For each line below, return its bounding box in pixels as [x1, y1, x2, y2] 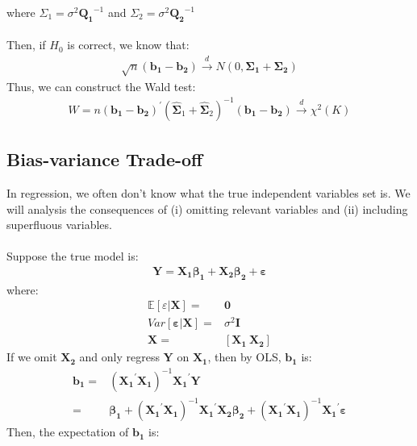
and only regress [79, 348, 160, 365]
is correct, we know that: [67, 36, 190, 53]
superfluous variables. [6, 216, 112, 233]
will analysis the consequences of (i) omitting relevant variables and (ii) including [6, 200, 408, 217]
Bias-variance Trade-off [6, 147, 203, 172]
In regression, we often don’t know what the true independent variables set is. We [6, 184, 411, 201]
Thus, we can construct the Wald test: [6, 77, 196, 94]
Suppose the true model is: [6, 248, 139, 265]
